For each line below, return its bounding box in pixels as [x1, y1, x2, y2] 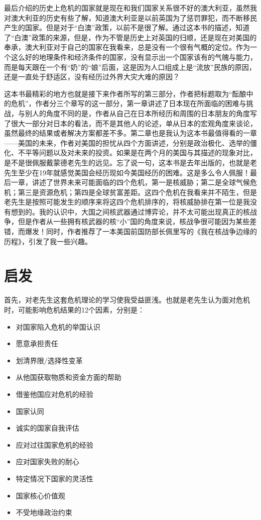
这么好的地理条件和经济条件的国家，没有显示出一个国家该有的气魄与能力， [11, 51, 257, 62]
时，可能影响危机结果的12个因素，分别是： [4, 304, 145, 315]
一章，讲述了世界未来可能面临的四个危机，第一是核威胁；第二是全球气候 [11, 177, 250, 187]
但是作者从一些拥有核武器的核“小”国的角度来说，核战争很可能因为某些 [18, 216, 250, 227]
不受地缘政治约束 [16, 507, 72, 517]
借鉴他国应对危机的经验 [16, 388, 93, 399]
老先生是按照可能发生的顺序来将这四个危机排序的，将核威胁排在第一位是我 [4, 196, 250, 207]
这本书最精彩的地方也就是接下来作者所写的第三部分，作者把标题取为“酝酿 [4, 88, 246, 98]
